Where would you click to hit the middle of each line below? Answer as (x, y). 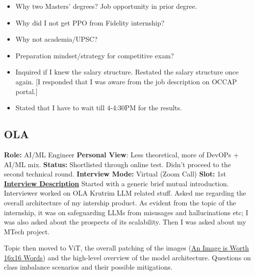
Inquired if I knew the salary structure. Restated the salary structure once (127, 72)
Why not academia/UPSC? (56, 39)
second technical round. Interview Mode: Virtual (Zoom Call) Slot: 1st (115, 174)
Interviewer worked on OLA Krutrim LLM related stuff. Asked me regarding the (125, 193)
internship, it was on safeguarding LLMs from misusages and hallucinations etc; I (126, 212)
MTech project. (27, 231)
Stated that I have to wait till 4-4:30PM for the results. (99, 108)
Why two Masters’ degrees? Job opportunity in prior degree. (106, 6)
